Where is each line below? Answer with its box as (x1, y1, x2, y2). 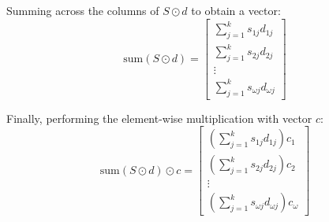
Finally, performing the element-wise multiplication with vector (6, 109, 312, 126)
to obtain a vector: (191, 2, 281, 18)
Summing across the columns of (6, 2, 159, 18)
